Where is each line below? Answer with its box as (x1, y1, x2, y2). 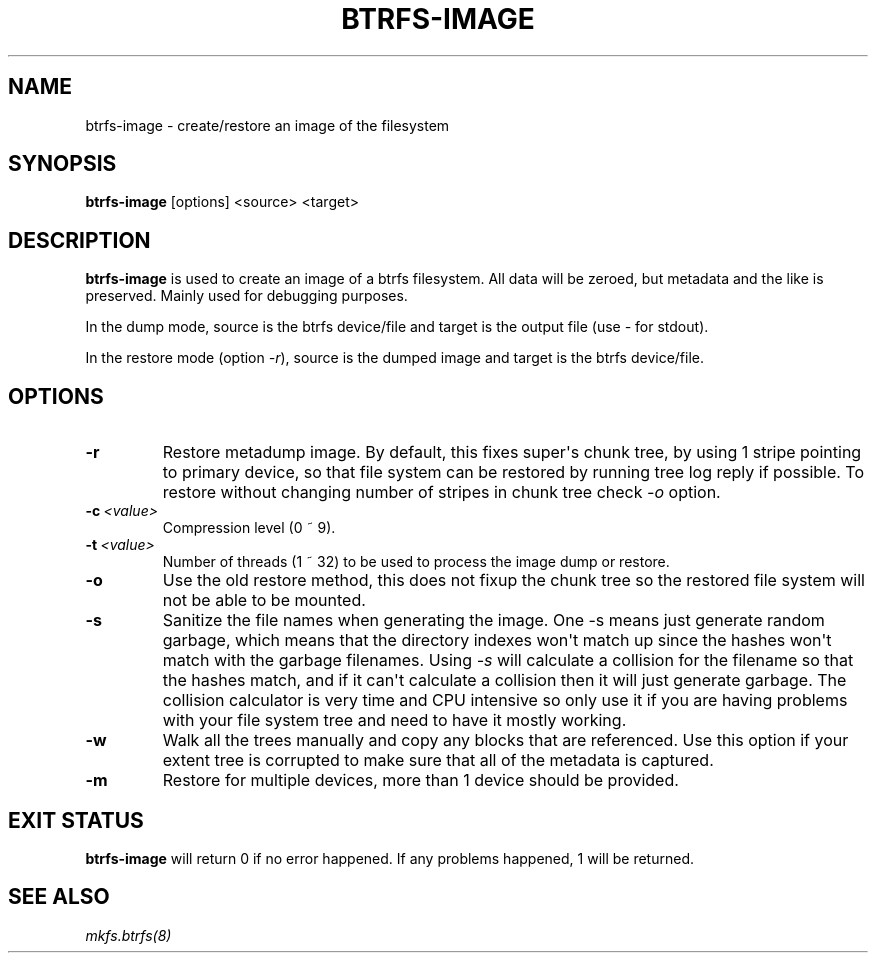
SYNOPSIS (8, 151, 117, 177)
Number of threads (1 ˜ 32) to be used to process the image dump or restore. (162, 553, 670, 571)
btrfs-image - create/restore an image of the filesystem (85, 116, 450, 134)
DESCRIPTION (8, 227, 151, 253)
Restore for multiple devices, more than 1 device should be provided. (162, 770, 679, 791)
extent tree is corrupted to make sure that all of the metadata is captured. (162, 750, 714, 771)
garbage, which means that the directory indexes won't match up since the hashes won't (162, 630, 832, 651)
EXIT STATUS (8, 807, 144, 833)
